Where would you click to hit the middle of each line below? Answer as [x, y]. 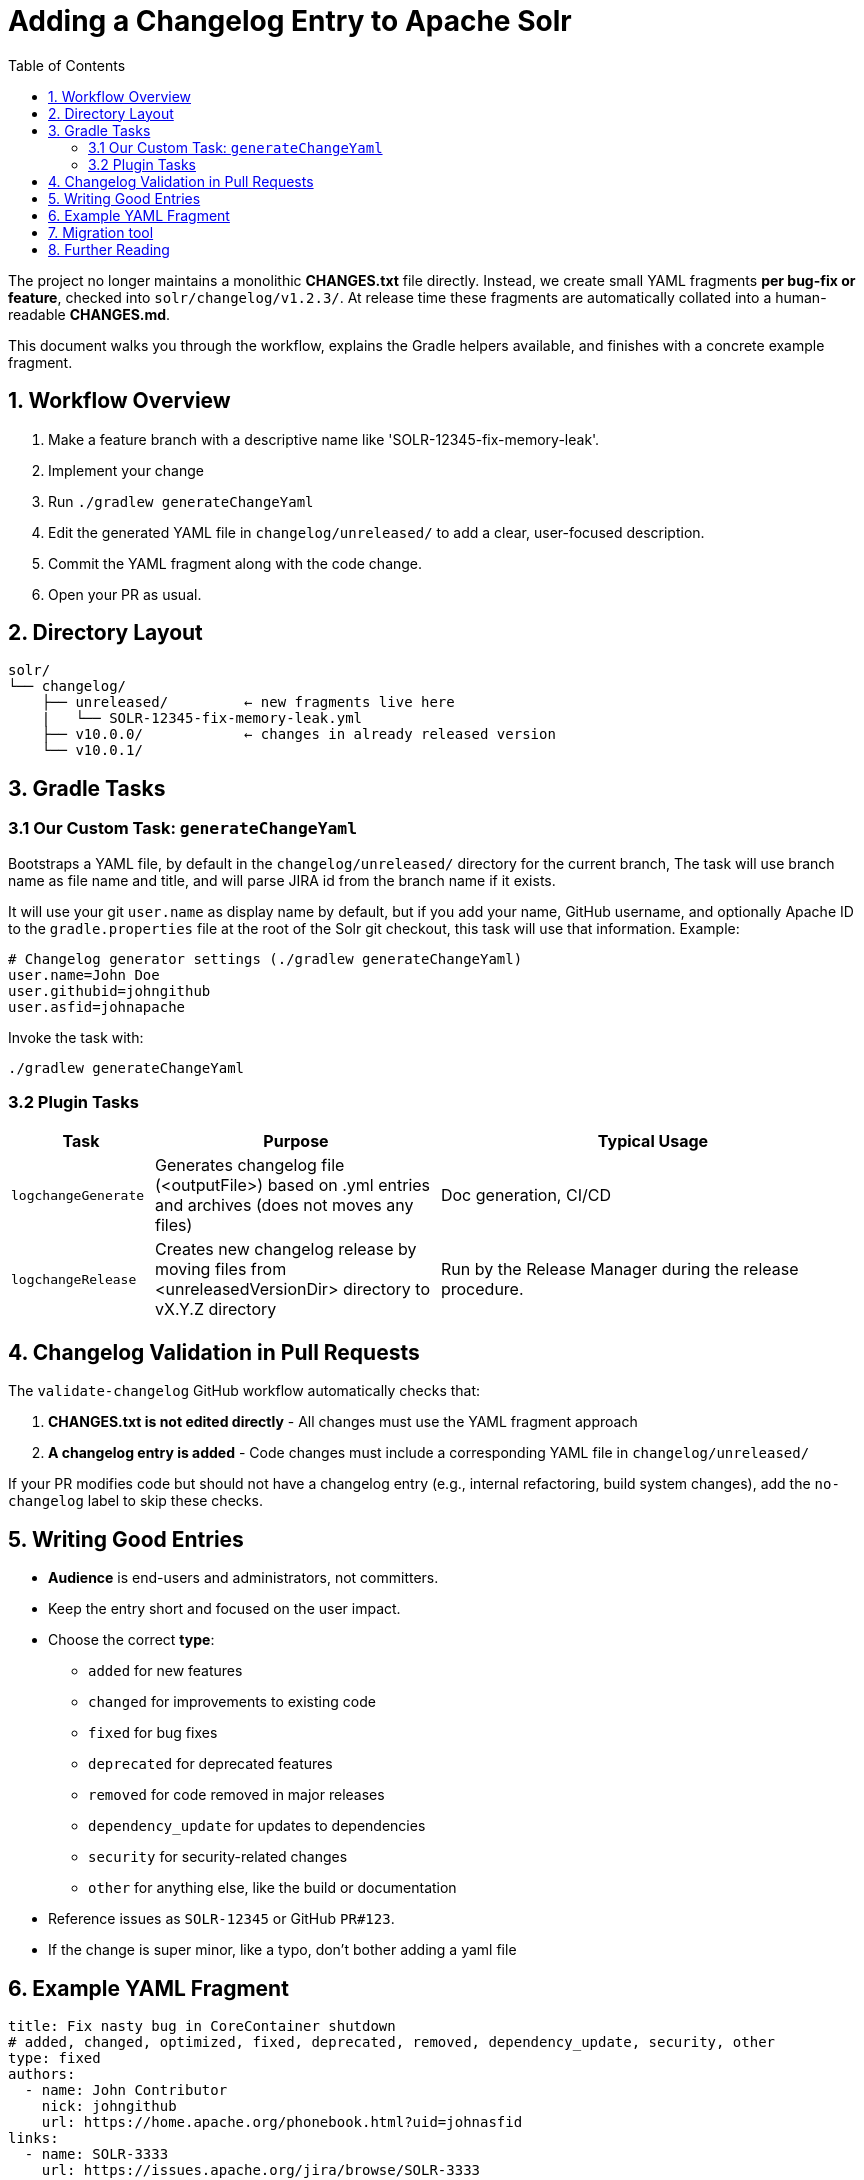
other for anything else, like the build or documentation [272, 1888]
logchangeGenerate [78, 1195]
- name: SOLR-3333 [96, 2153]
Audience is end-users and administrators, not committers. [243, 1578]
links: [33, 2137]
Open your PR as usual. [125, 594]
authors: [42, 2073]
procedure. [482, 1289]
